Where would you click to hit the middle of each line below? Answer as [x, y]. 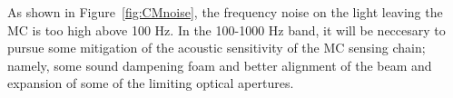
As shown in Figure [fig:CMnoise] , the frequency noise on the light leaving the [225, 12]
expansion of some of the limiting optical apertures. [151, 83]
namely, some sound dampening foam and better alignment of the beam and [220, 65]
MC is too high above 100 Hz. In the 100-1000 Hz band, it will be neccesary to [226, 29]
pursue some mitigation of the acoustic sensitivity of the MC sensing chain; [217, 48]
